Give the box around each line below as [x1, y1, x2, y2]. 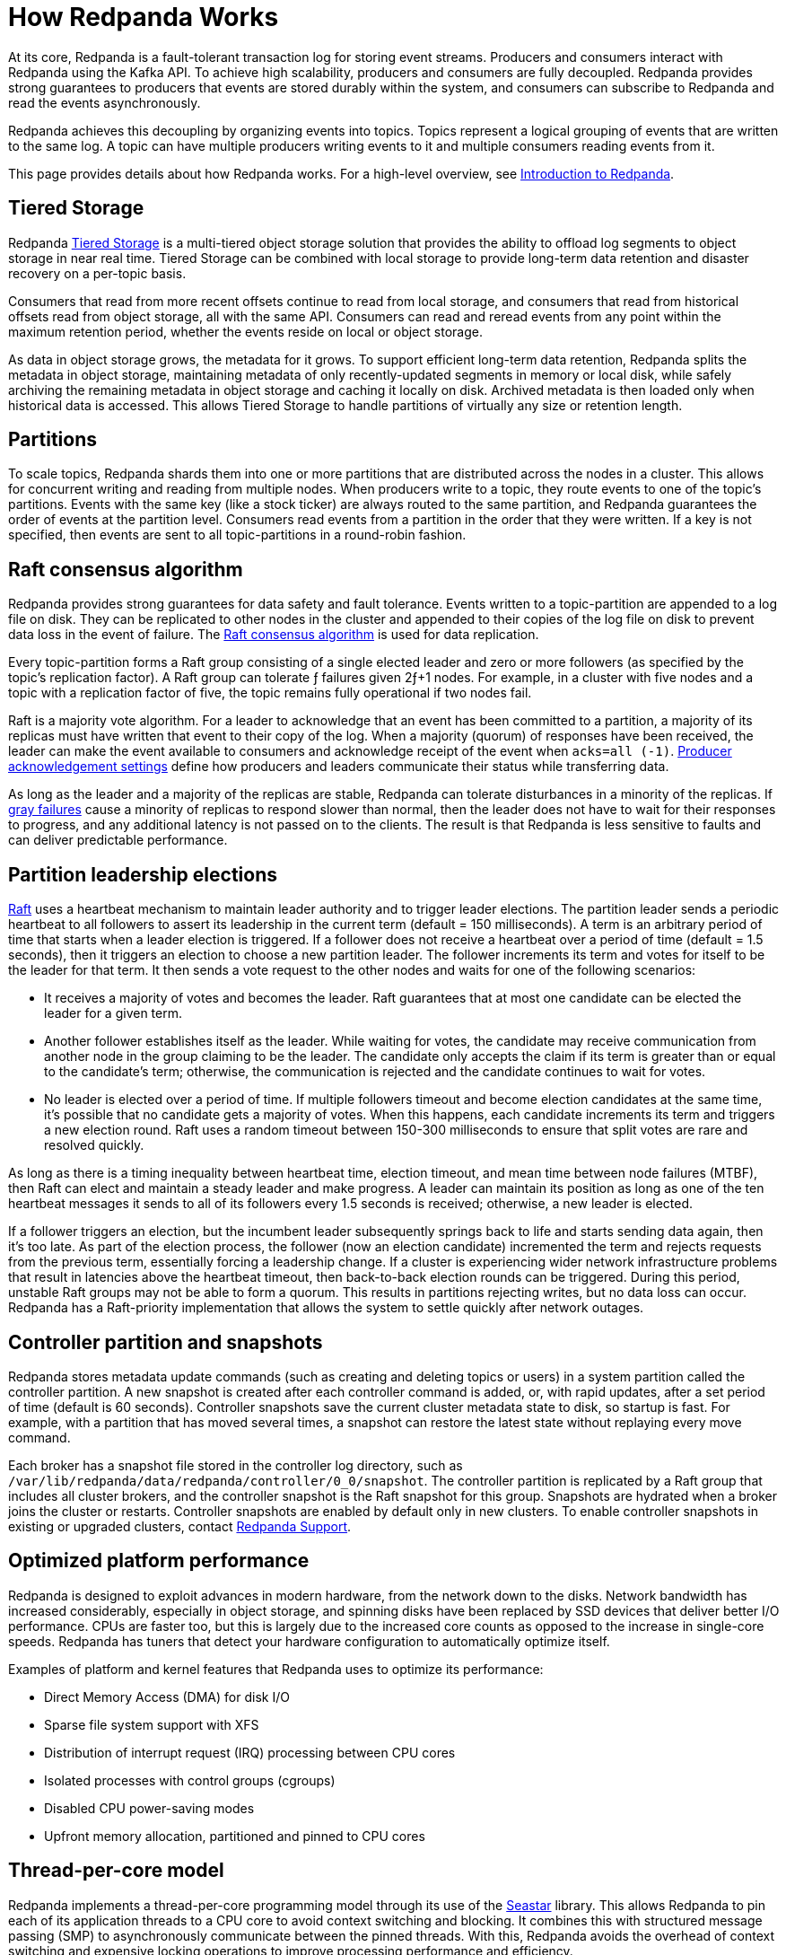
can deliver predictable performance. [8, 832, 228, 848]
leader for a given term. [44, 1005, 182, 1021]
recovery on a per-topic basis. [8, 265, 187, 281]
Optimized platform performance [8, 1549, 310, 1573]
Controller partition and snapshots [8, 1330, 323, 1354]
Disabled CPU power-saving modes [44, 1800, 255, 1816]
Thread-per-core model [8, 1859, 224, 1882]
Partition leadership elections [8, 863, 277, 886]
